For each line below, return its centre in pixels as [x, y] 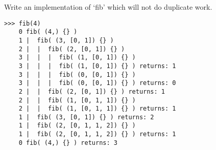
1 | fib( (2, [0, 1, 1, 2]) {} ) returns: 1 [97, 134]
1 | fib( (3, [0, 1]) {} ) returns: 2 [86, 117]
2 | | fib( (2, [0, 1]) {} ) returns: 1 [92, 91]
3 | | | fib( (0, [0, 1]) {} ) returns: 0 [97, 83]
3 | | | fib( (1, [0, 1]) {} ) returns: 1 [97, 66]
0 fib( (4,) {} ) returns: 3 [68, 143]
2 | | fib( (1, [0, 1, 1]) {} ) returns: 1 [97, 109]
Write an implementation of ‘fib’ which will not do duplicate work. [108, 7]
